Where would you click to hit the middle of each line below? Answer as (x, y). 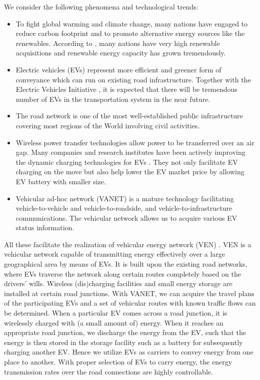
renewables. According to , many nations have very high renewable (118, 43)
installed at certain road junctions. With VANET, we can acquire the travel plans (129, 293)
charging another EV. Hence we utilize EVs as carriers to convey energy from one (129, 352)
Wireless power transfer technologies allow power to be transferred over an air (135, 142)
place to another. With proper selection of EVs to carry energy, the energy (118, 362)
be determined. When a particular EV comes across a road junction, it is (116, 313)
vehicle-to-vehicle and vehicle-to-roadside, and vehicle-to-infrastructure (124, 208)
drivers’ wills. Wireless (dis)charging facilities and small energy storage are (118, 283)
